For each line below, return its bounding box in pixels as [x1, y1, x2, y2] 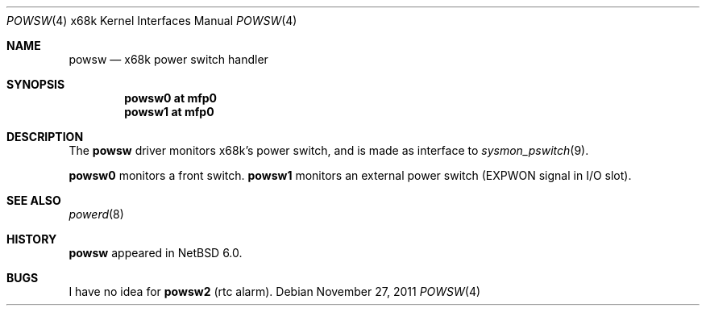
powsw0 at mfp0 [124, 91, 217, 105]
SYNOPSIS [6, 77, 65, 91]
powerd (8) [69, 207, 124, 221]
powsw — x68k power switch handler [69, 52, 268, 66]
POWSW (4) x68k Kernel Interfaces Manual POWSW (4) [6, 14, 297, 27]
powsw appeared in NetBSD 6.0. [69, 246, 243, 260]
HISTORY [6, 232, 57, 246]
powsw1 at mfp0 [124, 105, 214, 119]
